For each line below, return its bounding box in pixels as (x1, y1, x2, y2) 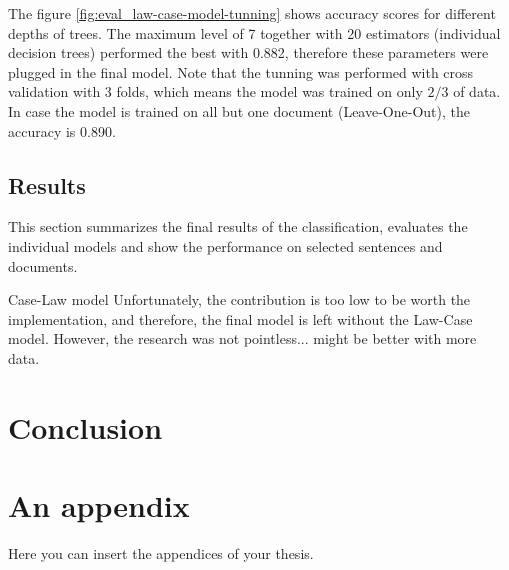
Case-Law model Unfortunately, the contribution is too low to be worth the (8, 289, 471, 310)
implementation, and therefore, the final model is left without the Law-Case (8, 308, 473, 329)
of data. (453, 81, 501, 102)
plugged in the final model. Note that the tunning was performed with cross (8, 61, 474, 82)
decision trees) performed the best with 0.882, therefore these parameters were (8, 42, 489, 63)
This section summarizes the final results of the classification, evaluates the (8, 216, 468, 237)
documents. (8, 255, 78, 276)
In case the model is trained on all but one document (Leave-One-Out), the (8, 100, 470, 121)
